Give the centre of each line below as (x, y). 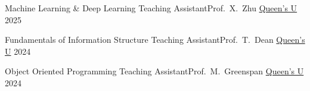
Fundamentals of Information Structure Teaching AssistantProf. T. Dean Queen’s (155, 40)
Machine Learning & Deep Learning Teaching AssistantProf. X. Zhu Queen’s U (151, 8)
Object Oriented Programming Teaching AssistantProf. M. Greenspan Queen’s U (154, 71)
